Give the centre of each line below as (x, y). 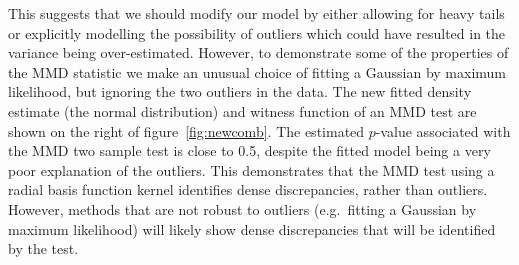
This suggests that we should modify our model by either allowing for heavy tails (256, 13)
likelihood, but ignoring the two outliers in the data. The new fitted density (240, 91)
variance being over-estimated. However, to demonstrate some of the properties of (258, 52)
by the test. (43, 248)
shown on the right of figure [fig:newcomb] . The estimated (186, 130)
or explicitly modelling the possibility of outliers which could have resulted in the (257, 32)
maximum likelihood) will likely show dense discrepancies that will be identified (252, 228)
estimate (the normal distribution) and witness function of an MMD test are (242, 110)
